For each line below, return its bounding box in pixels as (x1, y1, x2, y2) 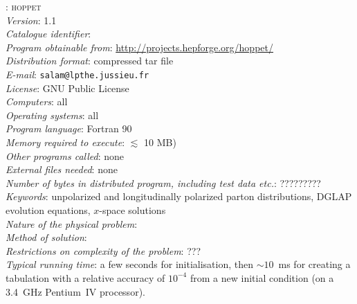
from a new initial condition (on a (190, 270, 334, 285)
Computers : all (6, 94, 68, 109)
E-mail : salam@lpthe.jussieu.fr (6, 66, 149, 81)
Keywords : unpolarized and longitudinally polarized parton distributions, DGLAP (6, 189, 352, 204)
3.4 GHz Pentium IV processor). (6, 284, 145, 298)
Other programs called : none (6, 148, 125, 163)
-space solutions (99, 202, 166, 217)
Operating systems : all (6, 107, 99, 122)
